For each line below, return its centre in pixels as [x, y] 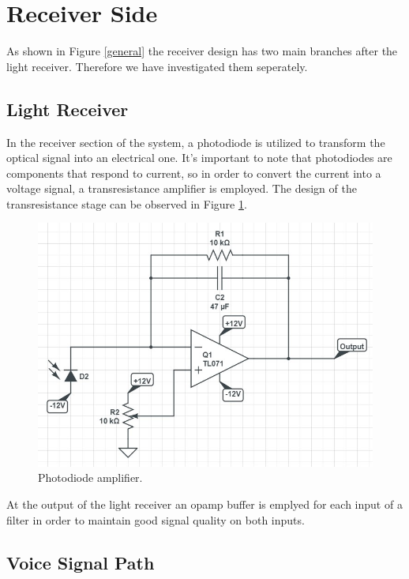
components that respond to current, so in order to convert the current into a [194, 173]
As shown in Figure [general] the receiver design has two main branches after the [202, 51]
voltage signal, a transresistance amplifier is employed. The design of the [182, 188]
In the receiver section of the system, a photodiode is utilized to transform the [196, 142]
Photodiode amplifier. [90, 477]
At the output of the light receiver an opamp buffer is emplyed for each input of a [204, 504]
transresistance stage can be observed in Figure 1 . [127, 203]
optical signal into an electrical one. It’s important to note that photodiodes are [199, 158]
